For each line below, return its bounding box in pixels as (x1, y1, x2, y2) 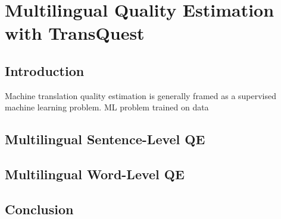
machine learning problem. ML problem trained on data (5, 101, 209, 113)
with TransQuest (5, 21, 145, 45)
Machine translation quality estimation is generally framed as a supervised (5, 89, 277, 101)
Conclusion (5, 199, 74, 218)
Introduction (5, 61, 85, 80)
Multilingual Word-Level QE (5, 165, 185, 183)
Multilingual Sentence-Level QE (5, 130, 205, 148)
